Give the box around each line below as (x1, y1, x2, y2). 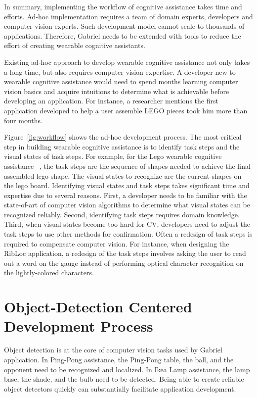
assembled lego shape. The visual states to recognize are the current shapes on (4, 170, 242, 181)
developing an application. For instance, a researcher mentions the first (4, 96, 218, 106)
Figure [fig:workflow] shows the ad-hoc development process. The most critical (4, 132, 242, 142)
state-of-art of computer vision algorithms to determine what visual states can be (4, 199, 250, 210)
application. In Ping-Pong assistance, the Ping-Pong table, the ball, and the (4, 354, 234, 364)
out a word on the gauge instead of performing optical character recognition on (4, 257, 244, 268)
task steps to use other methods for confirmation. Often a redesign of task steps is (4, 229, 253, 239)
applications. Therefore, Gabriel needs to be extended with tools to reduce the (4, 30, 241, 41)
